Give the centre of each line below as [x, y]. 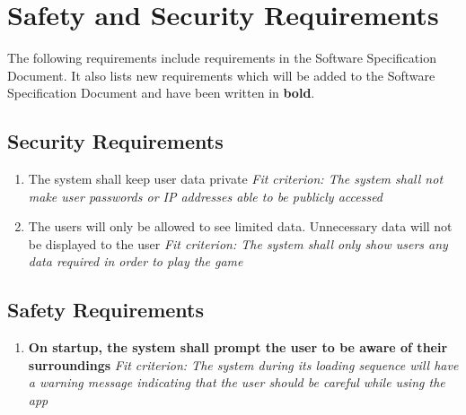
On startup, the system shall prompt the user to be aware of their [238, 347]
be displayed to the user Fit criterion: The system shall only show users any [238, 243]
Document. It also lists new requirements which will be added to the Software [221, 75]
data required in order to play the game [136, 261]
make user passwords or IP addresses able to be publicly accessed [206, 196]
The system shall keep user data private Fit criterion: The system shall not [236, 179]
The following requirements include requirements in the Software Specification [222, 58]
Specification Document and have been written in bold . [161, 93]
